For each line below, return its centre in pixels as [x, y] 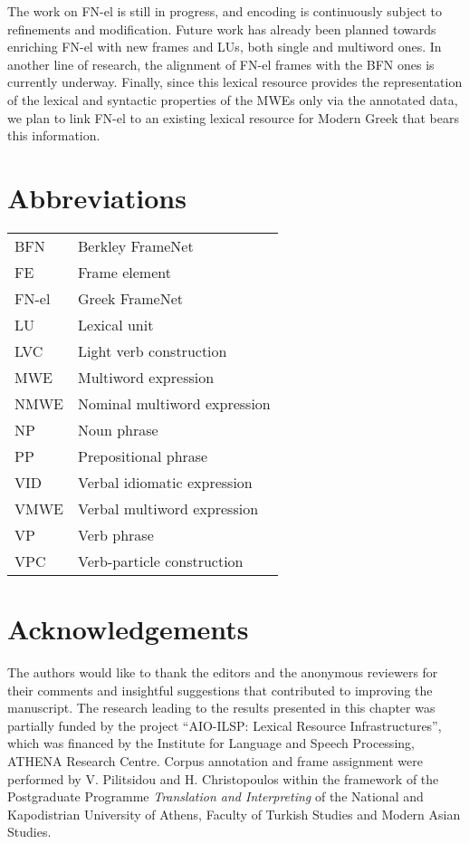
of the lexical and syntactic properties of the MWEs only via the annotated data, [233, 99]
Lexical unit [116, 324]
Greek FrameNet [130, 298]
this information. [54, 135]
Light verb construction [153, 350]
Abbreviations [97, 197]
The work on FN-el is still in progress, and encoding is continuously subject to [225, 11]
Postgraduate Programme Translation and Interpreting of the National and [215, 796]
